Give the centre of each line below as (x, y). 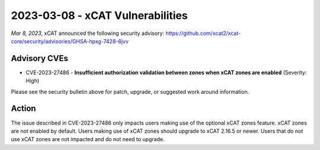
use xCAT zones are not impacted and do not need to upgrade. (88, 139)
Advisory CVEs (39, 58)
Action (23, 109)
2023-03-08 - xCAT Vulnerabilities (99, 15)
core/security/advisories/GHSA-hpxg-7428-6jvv (70, 41)
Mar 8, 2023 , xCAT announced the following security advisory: (88, 33)
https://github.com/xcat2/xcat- (203, 33)
